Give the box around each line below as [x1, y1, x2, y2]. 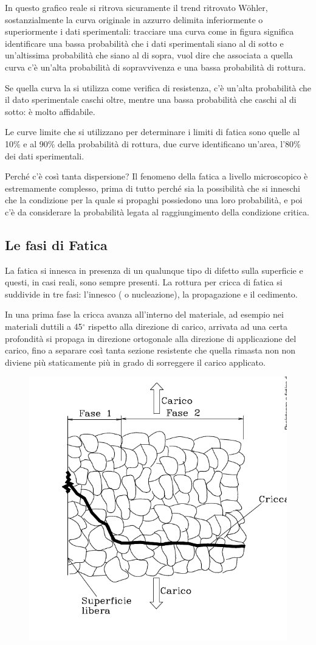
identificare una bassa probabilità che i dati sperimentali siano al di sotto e [5, 37, 284, 49]
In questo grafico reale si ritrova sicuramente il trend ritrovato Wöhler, [5, 1, 268, 13]
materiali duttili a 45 [5, 320, 83, 333]
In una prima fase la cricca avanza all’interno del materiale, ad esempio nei [5, 308, 284, 321]
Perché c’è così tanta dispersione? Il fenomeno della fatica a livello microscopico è [5, 170, 308, 183]
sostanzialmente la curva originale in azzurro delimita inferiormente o [5, 13, 263, 26]
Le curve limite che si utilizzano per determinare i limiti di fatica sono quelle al [5, 125, 300, 138]
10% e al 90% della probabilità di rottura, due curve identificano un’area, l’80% [5, 137, 301, 150]
